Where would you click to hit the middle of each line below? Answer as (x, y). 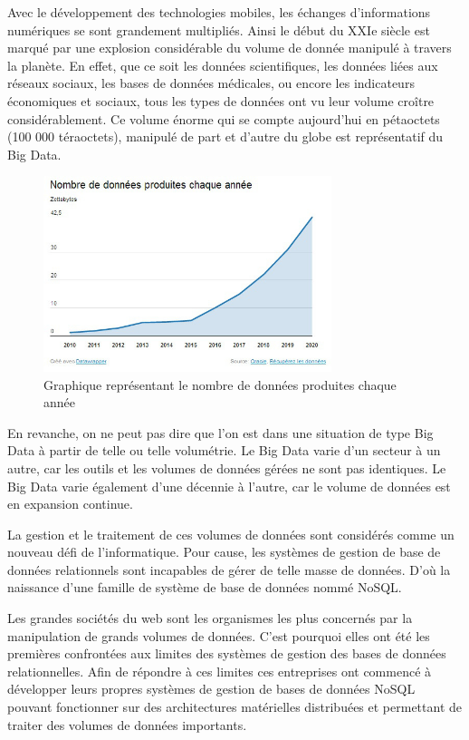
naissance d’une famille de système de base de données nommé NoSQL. (205, 587)
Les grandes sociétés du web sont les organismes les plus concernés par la (210, 618)
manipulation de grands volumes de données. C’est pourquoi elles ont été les (219, 635)
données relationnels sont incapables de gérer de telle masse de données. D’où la (229, 569)
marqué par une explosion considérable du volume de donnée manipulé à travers (230, 48)
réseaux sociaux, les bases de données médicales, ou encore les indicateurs (211, 83)
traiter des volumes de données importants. (127, 724)
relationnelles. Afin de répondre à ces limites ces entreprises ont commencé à (220, 671)
